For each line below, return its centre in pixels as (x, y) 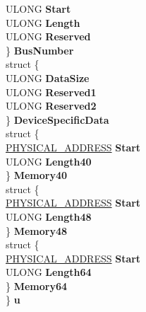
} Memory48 (37, 230)
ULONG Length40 (49, 161)
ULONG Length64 (49, 272)
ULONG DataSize (48, 77)
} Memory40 (37, 175)
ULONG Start (38, 8)
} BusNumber (40, 50)
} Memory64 (37, 285)
